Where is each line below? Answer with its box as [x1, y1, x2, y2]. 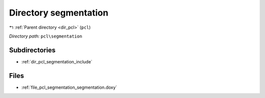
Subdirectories [9, 46, 56, 54]
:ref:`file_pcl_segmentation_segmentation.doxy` [21, 84, 117, 90]
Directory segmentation [9, 7, 108, 18]
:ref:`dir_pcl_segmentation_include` [21, 59, 93, 64]
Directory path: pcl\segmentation [9, 33, 82, 39]
